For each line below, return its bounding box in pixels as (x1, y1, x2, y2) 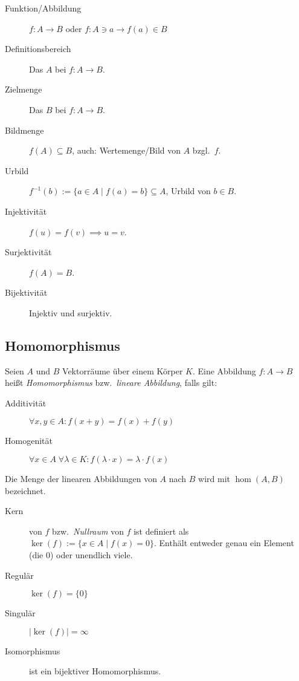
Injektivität (5, 204, 47, 217)
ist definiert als (133, 524, 189, 537)
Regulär (5, 569, 34, 581)
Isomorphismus (5, 644, 60, 657)
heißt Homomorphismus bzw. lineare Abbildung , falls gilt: (5, 376, 217, 389)
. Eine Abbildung (192, 364, 256, 377)
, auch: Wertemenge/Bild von (72, 144, 181, 157)
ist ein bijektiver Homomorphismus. (29, 665, 161, 677)
